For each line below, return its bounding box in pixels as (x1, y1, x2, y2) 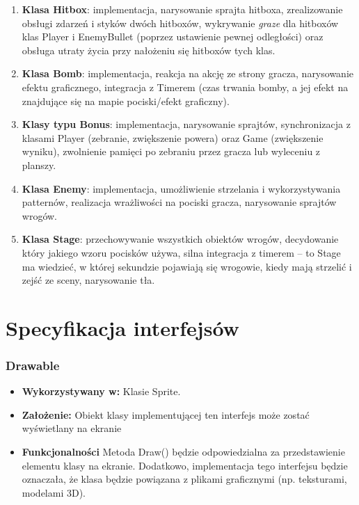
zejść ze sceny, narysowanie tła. (22, 273, 155, 287)
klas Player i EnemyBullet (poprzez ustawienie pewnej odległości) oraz (22, 29, 324, 44)
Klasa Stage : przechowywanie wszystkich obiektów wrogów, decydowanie (22, 232, 339, 246)
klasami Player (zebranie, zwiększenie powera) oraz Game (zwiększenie (22, 130, 324, 145)
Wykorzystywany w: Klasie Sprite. (22, 384, 181, 399)
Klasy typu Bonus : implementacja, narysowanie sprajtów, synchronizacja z (22, 117, 351, 131)
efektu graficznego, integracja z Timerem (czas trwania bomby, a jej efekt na (22, 79, 349, 94)
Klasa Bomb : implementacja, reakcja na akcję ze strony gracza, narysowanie (22, 66, 353, 81)
